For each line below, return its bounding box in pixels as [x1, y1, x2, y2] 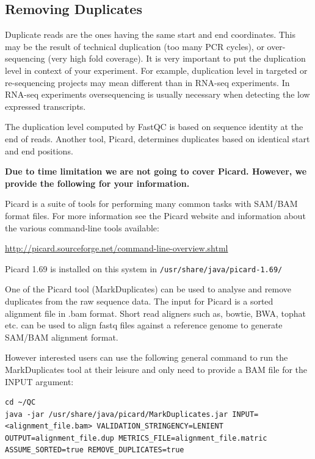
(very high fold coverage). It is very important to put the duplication [48, 52, 306, 65]
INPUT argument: [5, 375, 74, 388]
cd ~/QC [5, 398, 36, 407]
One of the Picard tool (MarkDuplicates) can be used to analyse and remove [5, 283, 291, 295]
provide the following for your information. [5, 176, 190, 189]
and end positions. [5, 144, 73, 157]
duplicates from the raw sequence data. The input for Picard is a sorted [5, 294, 273, 307]
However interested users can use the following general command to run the [5, 351, 288, 364]
